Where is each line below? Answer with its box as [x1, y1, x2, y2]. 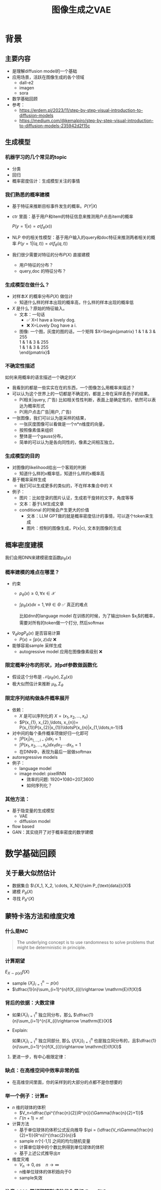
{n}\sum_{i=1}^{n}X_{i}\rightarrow [12, 1018, 80, 1024]
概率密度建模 [5, 541, 44, 549]
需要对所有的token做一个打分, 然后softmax [19, 620, 104, 625]
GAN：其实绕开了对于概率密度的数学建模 [12, 829, 94, 835]
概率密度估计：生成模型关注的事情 [12, 178, 80, 184]
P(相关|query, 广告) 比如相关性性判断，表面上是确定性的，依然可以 [19, 397, 152, 403]
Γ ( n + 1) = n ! [19, 1115, 44, 1121]
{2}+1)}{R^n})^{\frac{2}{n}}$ [19, 1132, 76, 1139]
